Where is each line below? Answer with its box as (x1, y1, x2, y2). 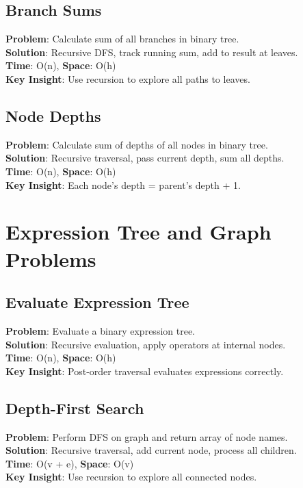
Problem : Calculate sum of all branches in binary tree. (5, 31, 239, 46)
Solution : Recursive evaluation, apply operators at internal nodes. (5, 337, 286, 351)
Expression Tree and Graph (5, 218, 272, 246)
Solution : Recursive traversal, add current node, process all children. (5, 443, 297, 457)
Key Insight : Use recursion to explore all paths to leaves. (5, 71, 250, 86)
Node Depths (5, 105, 101, 126)
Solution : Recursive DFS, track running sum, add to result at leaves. (5, 44, 298, 59)
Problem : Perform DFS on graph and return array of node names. (5, 429, 288, 444)
